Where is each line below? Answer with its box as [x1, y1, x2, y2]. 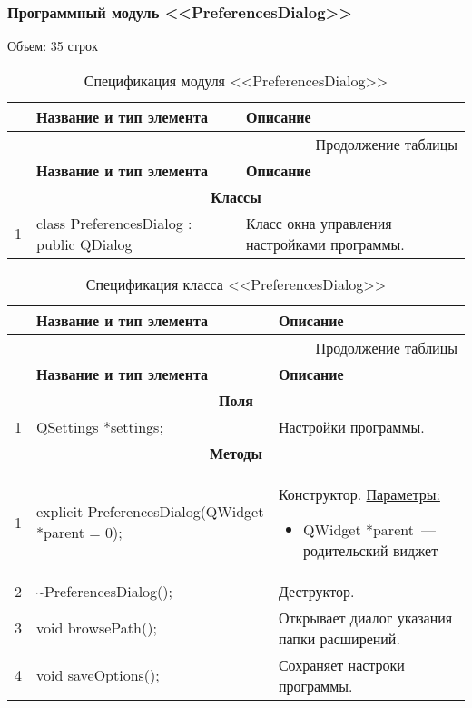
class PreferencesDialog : [36, 212, 192, 234]
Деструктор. [278, 580, 355, 602]
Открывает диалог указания [278, 606, 453, 628]
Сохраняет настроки [278, 653, 405, 675]
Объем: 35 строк [7, 36, 98, 55]
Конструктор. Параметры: [278, 483, 440, 504]
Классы [211, 185, 261, 207]
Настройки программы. [278, 415, 425, 437]
